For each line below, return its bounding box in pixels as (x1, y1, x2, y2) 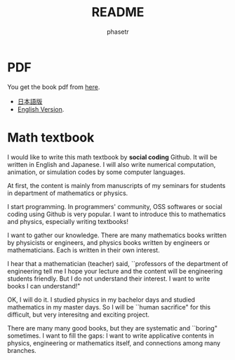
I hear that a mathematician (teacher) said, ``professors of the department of (7, 259, 229, 267)
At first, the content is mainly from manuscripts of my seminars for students (7, 181, 226, 189)
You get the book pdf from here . (7, 82, 100, 91)
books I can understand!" (7, 281, 81, 290)
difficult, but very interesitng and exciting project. (7, 310, 149, 319)
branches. (7, 346, 36, 354)
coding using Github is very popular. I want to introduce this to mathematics (7, 210, 226, 218)
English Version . (17, 105, 65, 113)
